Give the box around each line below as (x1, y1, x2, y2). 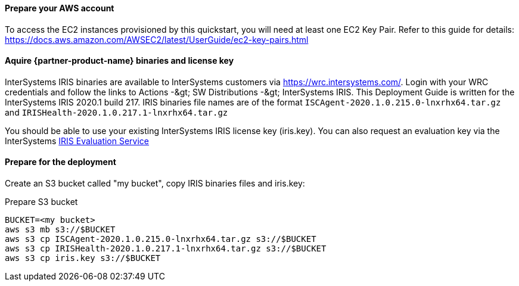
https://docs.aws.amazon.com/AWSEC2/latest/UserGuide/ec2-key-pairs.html (5, 34, 309, 45)
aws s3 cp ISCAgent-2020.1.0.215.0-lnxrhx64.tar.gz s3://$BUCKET (5, 234, 316, 244)
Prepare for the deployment (5, 157, 116, 167)
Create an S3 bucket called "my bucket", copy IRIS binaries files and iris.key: (5, 178, 305, 189)
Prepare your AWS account (5, 3, 114, 13)
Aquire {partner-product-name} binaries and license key (5, 55, 234, 66)
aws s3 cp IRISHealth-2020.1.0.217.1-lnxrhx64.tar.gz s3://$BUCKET (5, 244, 327, 254)
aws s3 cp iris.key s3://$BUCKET (5, 253, 161, 263)
